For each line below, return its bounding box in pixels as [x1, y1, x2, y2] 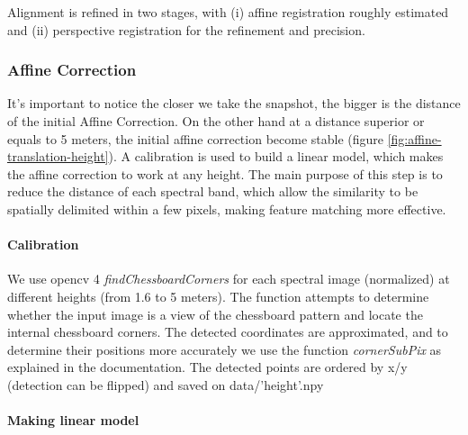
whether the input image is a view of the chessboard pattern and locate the [7, 304, 423, 323]
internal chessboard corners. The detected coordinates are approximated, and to [7, 322, 448, 341]
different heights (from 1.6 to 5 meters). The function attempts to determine [7, 286, 429, 305]
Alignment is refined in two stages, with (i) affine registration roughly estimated [7, 3, 449, 21]
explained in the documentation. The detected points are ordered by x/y [7, 358, 408, 376]
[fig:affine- [387, 129, 442, 148]
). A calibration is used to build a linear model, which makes [108, 147, 444, 166]
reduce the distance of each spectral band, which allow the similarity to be [7, 182, 418, 201]
